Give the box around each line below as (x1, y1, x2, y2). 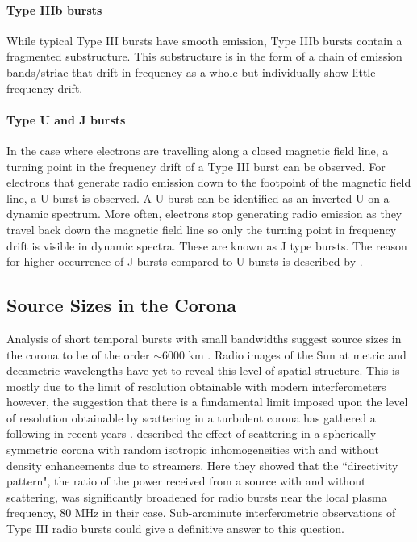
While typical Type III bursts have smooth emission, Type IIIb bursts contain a (6, 32, 402, 48)
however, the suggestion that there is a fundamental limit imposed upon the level (6, 393, 408, 410)
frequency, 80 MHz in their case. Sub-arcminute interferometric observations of (6, 504, 396, 521)
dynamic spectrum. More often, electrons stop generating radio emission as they (6, 205, 402, 222)
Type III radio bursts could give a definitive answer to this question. (6, 520, 344, 537)
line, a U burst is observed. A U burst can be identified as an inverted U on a (6, 189, 390, 206)
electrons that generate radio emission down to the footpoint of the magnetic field (6, 174, 411, 191)
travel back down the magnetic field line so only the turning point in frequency (6, 221, 397, 237)
